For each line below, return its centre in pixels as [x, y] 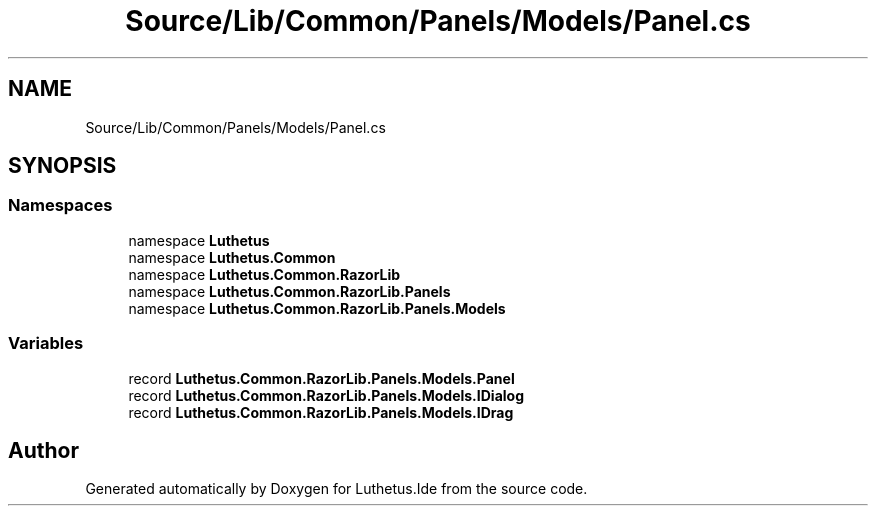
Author [43, 450]
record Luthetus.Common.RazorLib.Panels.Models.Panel [321, 378]
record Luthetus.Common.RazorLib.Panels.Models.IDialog [326, 395]
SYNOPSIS [62, 166]
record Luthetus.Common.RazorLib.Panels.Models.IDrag [321, 412]
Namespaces [60, 205]
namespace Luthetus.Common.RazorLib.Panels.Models [317, 308]
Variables [46, 343]
